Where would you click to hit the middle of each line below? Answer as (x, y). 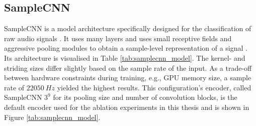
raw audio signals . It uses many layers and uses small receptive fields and (118, 38)
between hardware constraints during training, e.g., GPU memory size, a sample (128, 78)
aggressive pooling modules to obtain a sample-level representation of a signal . (126, 48)
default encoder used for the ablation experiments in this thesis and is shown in (127, 107)
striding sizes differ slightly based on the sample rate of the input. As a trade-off (128, 68)
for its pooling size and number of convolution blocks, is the (145, 97)
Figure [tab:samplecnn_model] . (52, 117)
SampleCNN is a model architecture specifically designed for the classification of (128, 28)
